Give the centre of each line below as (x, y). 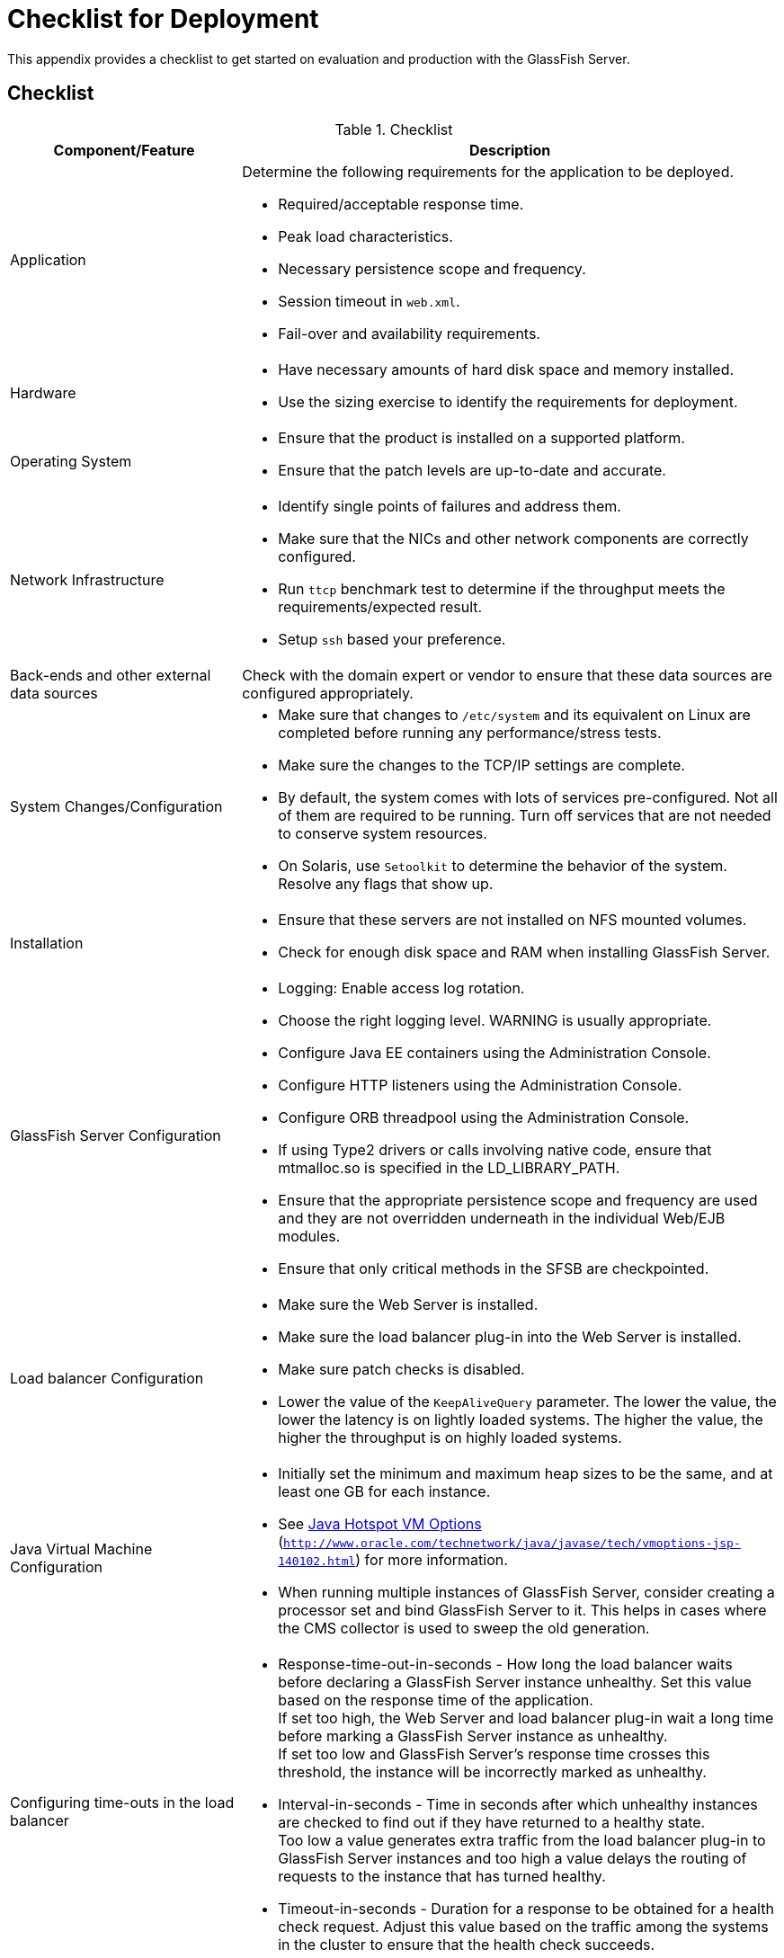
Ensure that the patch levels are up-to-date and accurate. (472, 470)
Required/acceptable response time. (401, 204)
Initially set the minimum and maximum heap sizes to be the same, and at (526, 1473)
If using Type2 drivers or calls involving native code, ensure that (495, 1149)
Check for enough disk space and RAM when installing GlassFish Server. (524, 952)
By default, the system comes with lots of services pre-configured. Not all (528, 797)
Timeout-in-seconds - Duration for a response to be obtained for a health (526, 1908)
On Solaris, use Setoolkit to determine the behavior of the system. (503, 865)
